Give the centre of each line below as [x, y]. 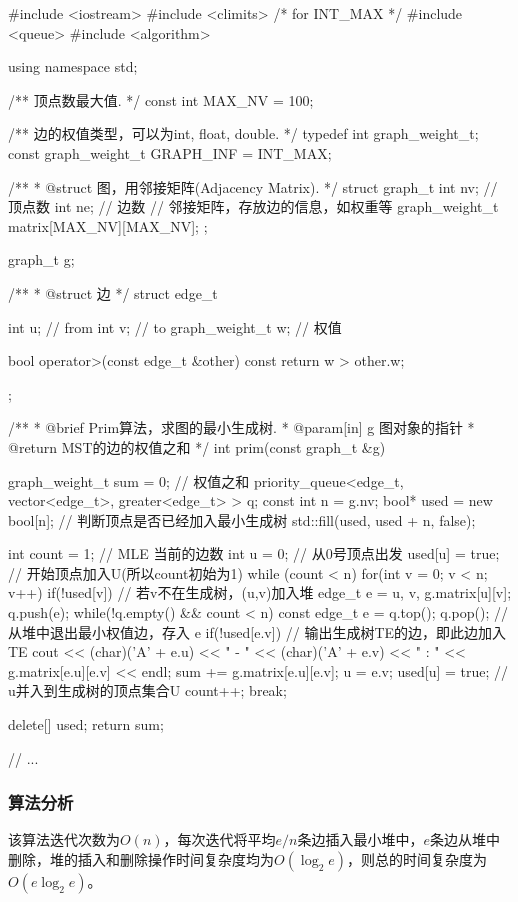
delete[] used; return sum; [86, 724]
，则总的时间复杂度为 [417, 859]
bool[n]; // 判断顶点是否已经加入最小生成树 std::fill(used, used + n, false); [242, 519]
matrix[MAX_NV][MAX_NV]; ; [108, 225]
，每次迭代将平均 [219, 839]
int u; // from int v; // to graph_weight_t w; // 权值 [175, 326]
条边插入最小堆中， [360, 839]
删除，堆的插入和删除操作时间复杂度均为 [141, 859]
